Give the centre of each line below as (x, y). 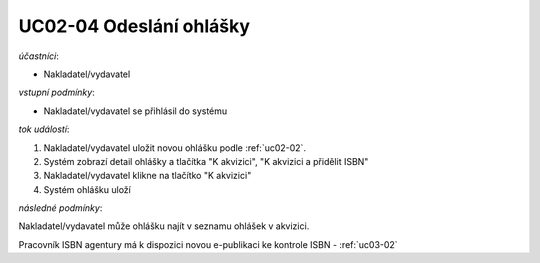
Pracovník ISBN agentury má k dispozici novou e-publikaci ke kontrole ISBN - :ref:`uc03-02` (208, 244)
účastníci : (38, 56)
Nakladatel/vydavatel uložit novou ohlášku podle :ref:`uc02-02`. (175, 147)
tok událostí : (44, 129)
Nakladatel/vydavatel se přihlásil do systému (135, 111)
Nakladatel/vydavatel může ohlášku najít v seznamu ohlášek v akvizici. (164, 226)
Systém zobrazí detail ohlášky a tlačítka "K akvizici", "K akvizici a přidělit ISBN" (206, 161)
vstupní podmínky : (56, 92)
